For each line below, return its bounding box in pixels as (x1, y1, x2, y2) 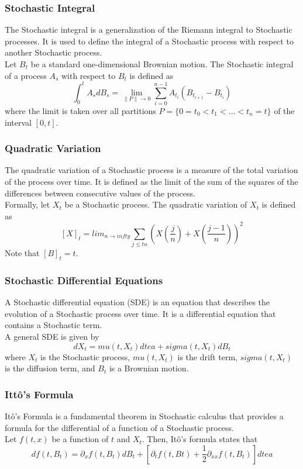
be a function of (51, 433, 109, 445)
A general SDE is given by (5, 330, 99, 343)
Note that (5, 247, 40, 259)
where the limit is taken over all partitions (5, 105, 156, 117)
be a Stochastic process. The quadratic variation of (64, 198, 247, 211)
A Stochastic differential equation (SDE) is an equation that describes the (5, 296, 270, 308)
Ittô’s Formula (5, 387, 74, 401)
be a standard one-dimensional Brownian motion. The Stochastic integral (30, 58, 294, 70)
